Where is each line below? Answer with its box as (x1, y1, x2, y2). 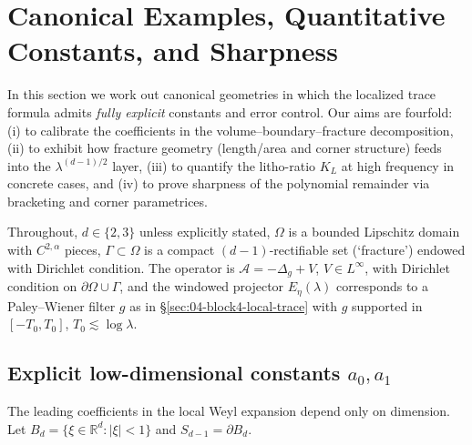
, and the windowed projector (119, 277, 284, 296)
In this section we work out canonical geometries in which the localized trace (7, 85, 436, 104)
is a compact (144, 240, 215, 259)
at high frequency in (341, 156, 455, 175)
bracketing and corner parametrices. (7, 191, 208, 210)
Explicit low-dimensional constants (7, 359, 341, 387)
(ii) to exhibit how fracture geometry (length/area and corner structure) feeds (7, 138, 442, 157)
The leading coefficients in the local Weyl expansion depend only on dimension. (7, 400, 450, 420)
